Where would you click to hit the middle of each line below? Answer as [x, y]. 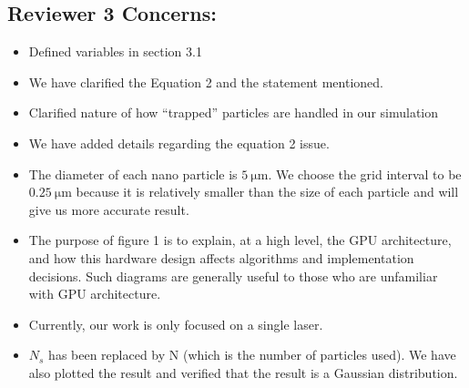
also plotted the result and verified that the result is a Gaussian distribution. [243, 372]
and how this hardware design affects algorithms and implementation [221, 257]
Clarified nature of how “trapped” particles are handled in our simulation [234, 112]
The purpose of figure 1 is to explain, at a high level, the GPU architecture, [240, 240]
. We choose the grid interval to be [365, 174]
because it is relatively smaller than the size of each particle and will [267, 192]
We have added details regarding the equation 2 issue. [179, 143]
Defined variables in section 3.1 [115, 51]
